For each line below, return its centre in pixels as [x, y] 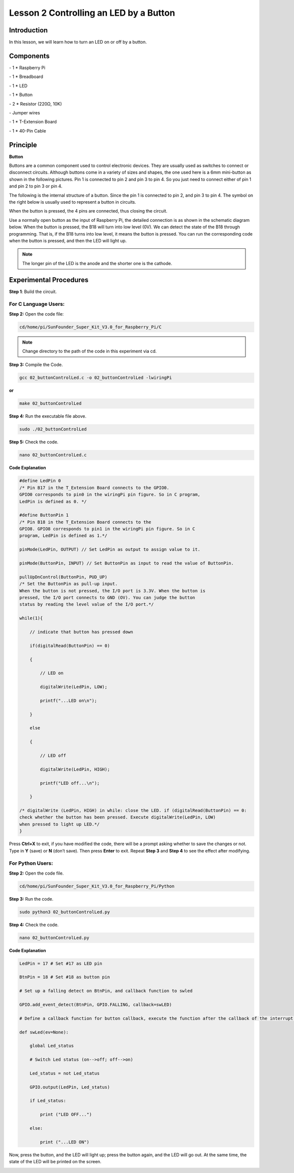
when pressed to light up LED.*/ [60, 824]
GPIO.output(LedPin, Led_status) [70, 1087]
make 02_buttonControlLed [50, 403]
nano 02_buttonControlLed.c [53, 455]
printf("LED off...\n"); [70, 783]
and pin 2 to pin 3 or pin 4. [36, 186]
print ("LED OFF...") [66, 1115]
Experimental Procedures [49, 280]
